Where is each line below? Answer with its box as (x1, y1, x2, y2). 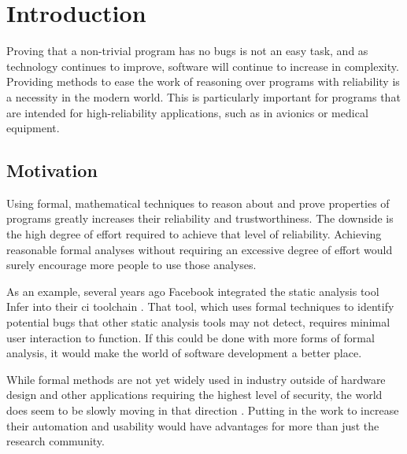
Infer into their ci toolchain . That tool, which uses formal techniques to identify (6, 298, 394, 315)
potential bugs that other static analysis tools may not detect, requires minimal (6, 314, 390, 330)
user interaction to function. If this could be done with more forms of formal (6, 329, 375, 345)
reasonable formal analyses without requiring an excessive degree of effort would (6, 241, 393, 257)
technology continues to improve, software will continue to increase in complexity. (6, 57, 399, 74)
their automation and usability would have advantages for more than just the (6, 417, 379, 434)
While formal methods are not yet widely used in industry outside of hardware (6, 371, 386, 387)
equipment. (6, 120, 60, 136)
